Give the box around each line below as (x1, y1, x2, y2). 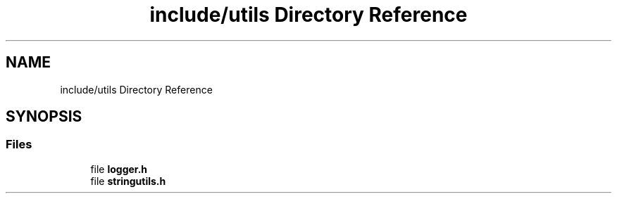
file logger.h (90, 162, 148, 175)
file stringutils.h (90, 174, 166, 187)
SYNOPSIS (6, 108, 82, 126)
